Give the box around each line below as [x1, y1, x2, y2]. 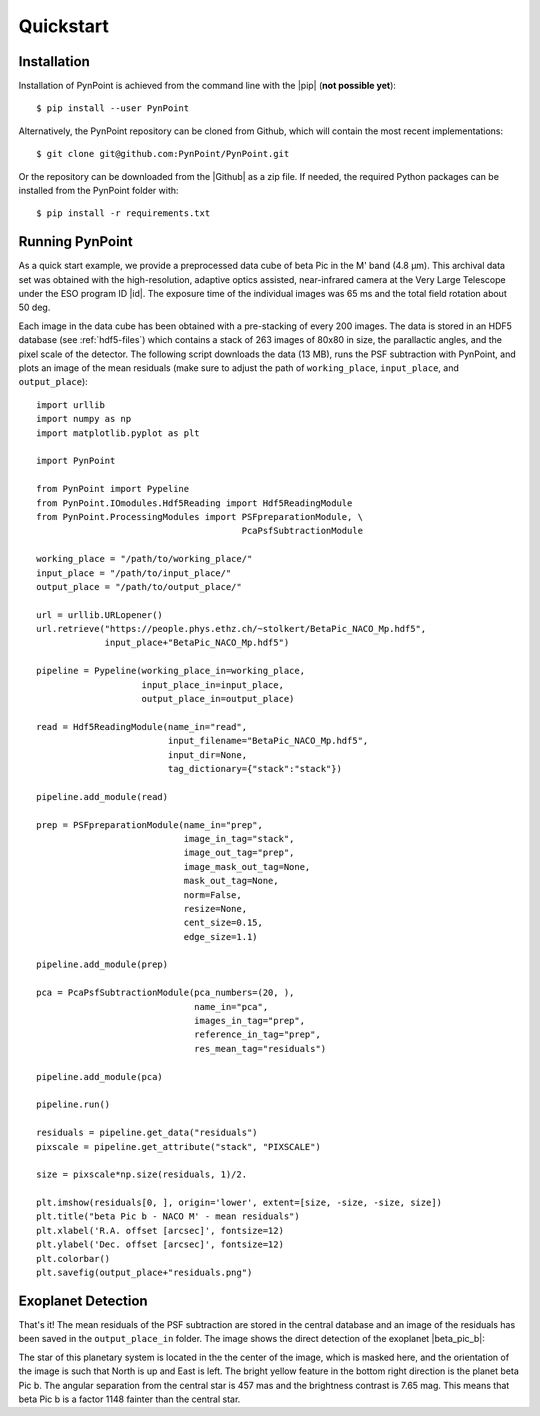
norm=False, [183, 889, 242, 900]
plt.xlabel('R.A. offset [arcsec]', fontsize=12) [36, 1225, 285, 1236]
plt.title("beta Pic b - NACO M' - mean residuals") [36, 1211, 300, 1222]
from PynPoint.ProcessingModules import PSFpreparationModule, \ [36, 511, 364, 522]
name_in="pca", [193, 1001, 269, 1012]
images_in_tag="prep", [193, 1015, 305, 1027]
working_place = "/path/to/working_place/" [36, 553, 253, 565]
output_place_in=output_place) [141, 693, 295, 705]
